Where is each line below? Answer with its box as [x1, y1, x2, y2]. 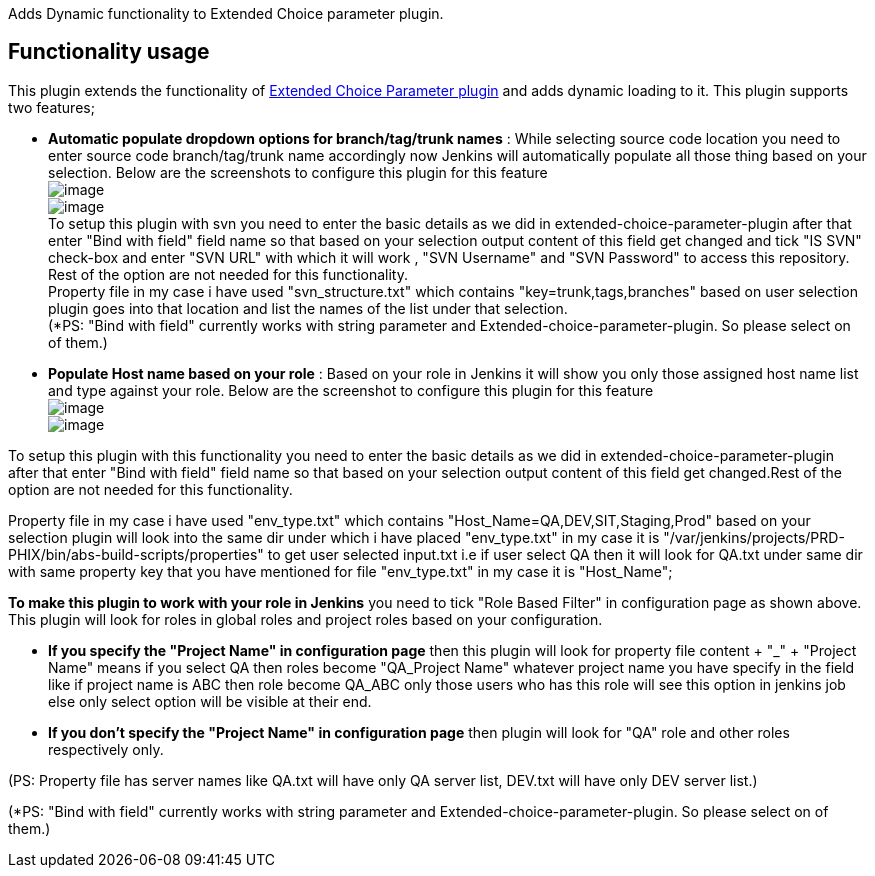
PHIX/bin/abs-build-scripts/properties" [8, 545, 264, 563]
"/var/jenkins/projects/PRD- [663, 528, 845, 546]
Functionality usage [8, 39, 210, 65]
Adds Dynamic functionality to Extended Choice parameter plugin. [8, 5, 444, 22]
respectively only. [48, 740, 164, 758]
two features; [8, 98, 95, 116]
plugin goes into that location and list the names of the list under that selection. [48, 299, 568, 317]
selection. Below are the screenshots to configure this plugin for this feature [48, 163, 548, 181]
